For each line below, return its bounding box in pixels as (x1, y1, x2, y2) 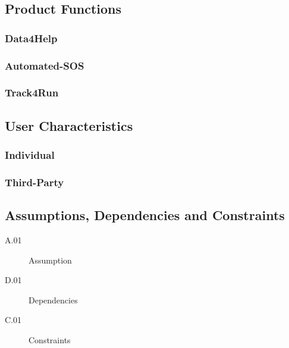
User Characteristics (5, 116, 133, 134)
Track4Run (5, 85, 59, 100)
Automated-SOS (5, 58, 84, 73)
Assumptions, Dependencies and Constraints (5, 206, 285, 224)
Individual (5, 148, 55, 162)
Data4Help (5, 30, 58, 45)
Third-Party (5, 174, 64, 189)
